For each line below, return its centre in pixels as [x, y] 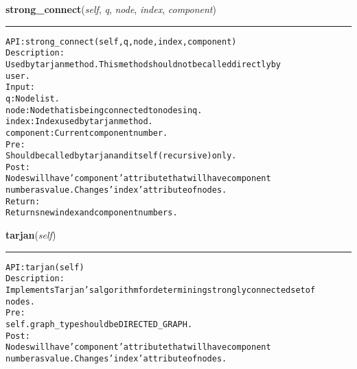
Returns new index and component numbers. [92, 213]
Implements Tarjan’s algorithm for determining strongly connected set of [161, 290]
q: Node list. [33, 98]
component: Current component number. [87, 133]
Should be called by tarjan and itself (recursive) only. [121, 156]
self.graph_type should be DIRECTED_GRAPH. [99, 324]
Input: [20, 87]
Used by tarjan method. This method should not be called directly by [143, 64]
